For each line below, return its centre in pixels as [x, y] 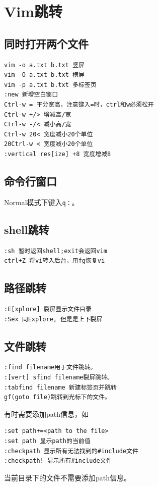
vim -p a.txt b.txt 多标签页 [50, 85]
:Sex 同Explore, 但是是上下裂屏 [53, 319]
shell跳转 [27, 229]
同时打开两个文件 [46, 43]
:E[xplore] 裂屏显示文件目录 [48, 309]
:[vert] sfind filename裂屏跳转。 [59, 377]
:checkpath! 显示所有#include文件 [58, 461]
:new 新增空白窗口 [31, 95]
